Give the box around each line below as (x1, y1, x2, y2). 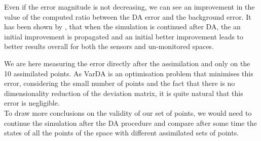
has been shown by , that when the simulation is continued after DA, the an (4, 21, 241, 32)
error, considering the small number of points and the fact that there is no (4, 78, 235, 88)
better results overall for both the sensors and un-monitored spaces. (4, 41, 214, 52)
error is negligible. (4, 98, 60, 108)
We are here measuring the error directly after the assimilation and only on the (4, 58, 250, 68)
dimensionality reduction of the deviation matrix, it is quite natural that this (4, 87, 243, 98)
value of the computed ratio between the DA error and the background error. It (4, 11, 251, 22)
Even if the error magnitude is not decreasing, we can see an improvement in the (4, 2, 255, 12)
